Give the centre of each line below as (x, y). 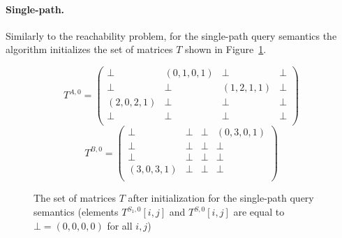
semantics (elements (76, 212)
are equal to (259, 212)
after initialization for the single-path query (221, 198)
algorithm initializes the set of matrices (89, 49)
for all (120, 225)
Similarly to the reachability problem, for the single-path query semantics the (171, 35)
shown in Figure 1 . (225, 49)
